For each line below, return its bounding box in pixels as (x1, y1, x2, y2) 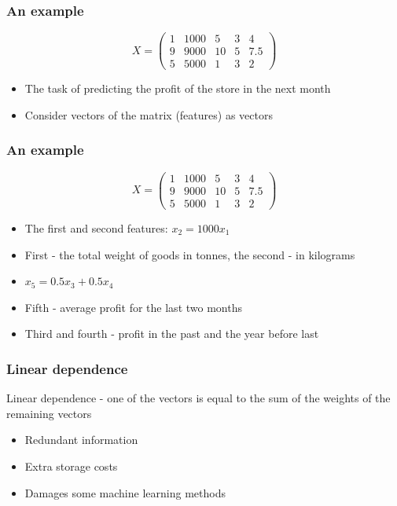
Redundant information (24, 431, 138, 448)
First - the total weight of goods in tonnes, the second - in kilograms (24, 246, 355, 262)
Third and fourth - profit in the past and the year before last (24, 325, 319, 342)
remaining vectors (6, 405, 92, 421)
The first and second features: (24, 219, 168, 236)
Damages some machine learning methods (24, 484, 226, 500)
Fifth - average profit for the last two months (24, 299, 242, 315)
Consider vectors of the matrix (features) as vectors (24, 106, 273, 123)
